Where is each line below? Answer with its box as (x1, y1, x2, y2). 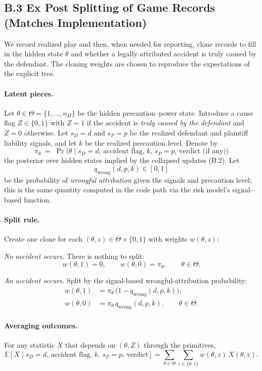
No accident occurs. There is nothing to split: (4, 250, 145, 261)
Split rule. (4, 214, 40, 224)
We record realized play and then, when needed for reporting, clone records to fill (4, 38, 256, 49)
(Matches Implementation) (4, 14, 147, 30)
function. (23, 194, 52, 205)
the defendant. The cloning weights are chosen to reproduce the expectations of (4, 58, 250, 69)
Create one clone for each (4, 233, 82, 244)
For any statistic (4, 340, 55, 350)
